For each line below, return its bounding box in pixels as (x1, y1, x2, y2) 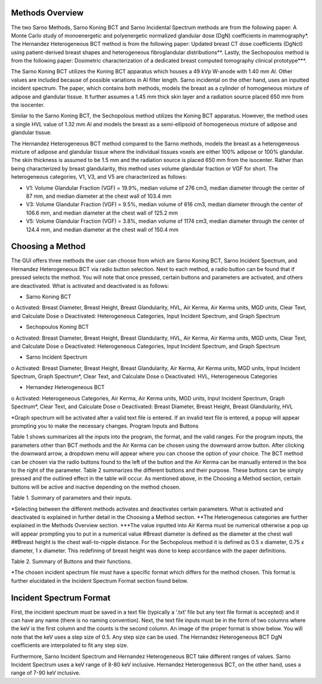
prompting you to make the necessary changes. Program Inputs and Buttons (11, 422, 199, 430)
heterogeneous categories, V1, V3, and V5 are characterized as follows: (11, 173, 187, 181)
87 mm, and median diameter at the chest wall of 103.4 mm (26, 192, 172, 200)
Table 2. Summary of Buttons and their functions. (11, 558, 132, 565)
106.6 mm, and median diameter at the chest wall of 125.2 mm (26, 209, 178, 216)
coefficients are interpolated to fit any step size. (11, 642, 129, 649)
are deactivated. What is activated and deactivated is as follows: (11, 282, 169, 289)
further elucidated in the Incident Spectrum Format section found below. (11, 577, 188, 584)
